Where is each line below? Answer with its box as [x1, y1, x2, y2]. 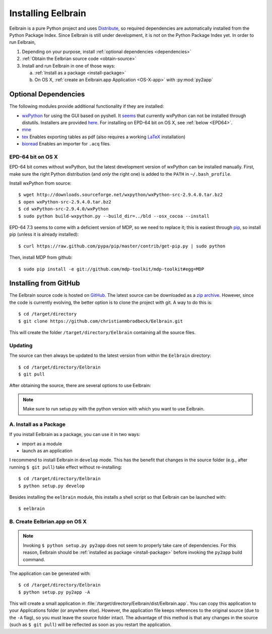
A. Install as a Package [9, 420, 65, 428]
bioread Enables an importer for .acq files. [22, 141, 111, 147]
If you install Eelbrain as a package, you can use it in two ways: [9, 432, 141, 438]
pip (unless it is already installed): [9, 231, 79, 237]
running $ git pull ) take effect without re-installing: [9, 464, 122, 470]
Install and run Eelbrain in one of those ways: [22, 63, 115, 69]
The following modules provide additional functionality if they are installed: [9, 103, 164, 110]
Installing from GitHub [9, 279, 80, 288]
